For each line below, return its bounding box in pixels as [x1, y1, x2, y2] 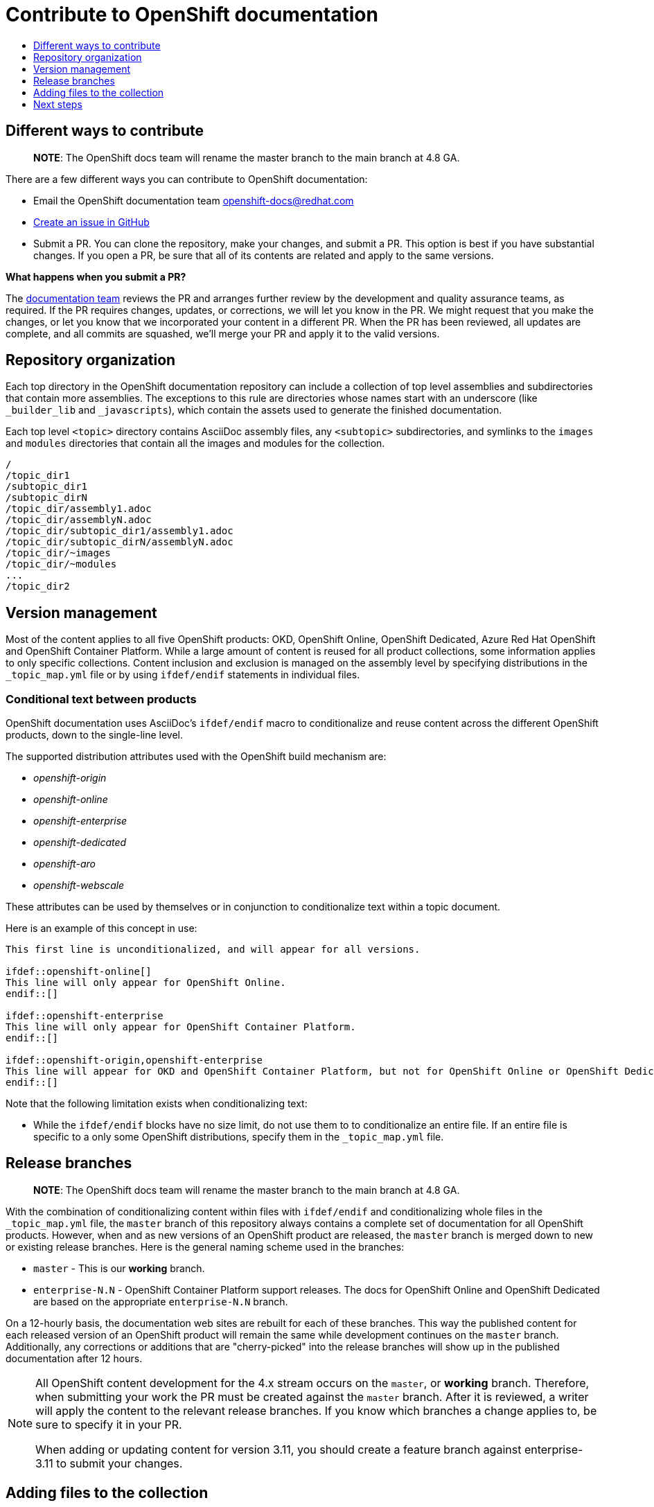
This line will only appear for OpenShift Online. [6, 977, 286, 989]
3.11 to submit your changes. [35, 1456, 183, 1470]
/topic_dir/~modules [6, 558, 117, 570]
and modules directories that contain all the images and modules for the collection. [6, 437, 385, 450]
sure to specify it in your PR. [35, 1417, 182, 1431]
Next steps [33, 98, 82, 110]
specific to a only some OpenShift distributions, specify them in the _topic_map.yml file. [33, 1131, 444, 1143]
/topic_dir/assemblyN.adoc [6, 514, 152, 526]
